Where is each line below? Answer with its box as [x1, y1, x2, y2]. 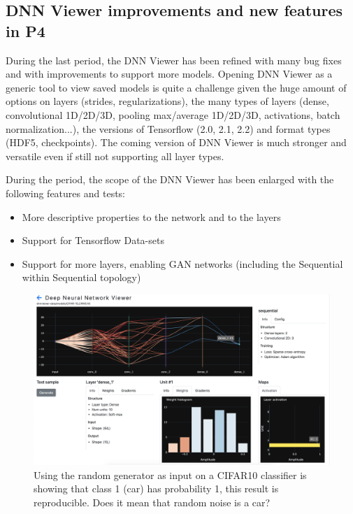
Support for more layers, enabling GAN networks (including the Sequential [22, 256, 343, 271]
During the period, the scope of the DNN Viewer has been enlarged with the [6, 172, 334, 187]
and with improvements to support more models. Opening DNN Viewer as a [6, 66, 333, 81]
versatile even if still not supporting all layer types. [6, 148, 224, 163]
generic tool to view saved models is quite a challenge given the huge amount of [6, 80, 347, 94]
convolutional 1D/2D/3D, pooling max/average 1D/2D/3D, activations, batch [6, 107, 340, 122]
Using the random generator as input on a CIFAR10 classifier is [34, 467, 307, 482]
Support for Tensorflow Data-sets [22, 233, 164, 248]
